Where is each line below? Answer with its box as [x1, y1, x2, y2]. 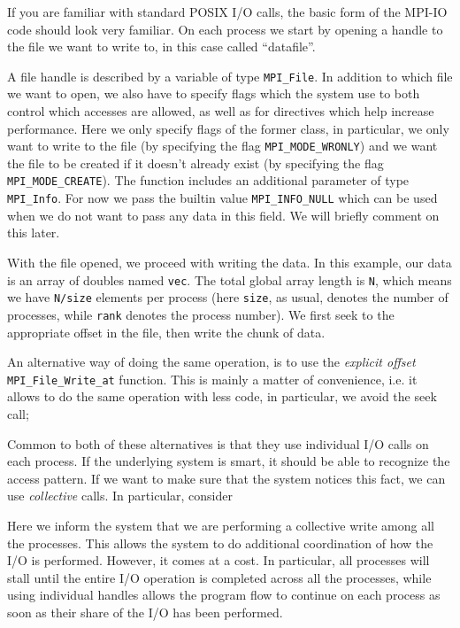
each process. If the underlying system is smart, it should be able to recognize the [7, 452, 450, 470]
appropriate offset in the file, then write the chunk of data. [7, 322, 326, 341]
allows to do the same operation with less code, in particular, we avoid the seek [7, 387, 437, 406]
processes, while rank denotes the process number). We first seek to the [7, 305, 395, 323]
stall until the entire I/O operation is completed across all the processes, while [7, 568, 432, 586]
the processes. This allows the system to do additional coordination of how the [7, 533, 433, 552]
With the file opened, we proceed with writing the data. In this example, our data [7, 252, 452, 271]
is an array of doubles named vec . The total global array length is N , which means [7, 270, 452, 289]
